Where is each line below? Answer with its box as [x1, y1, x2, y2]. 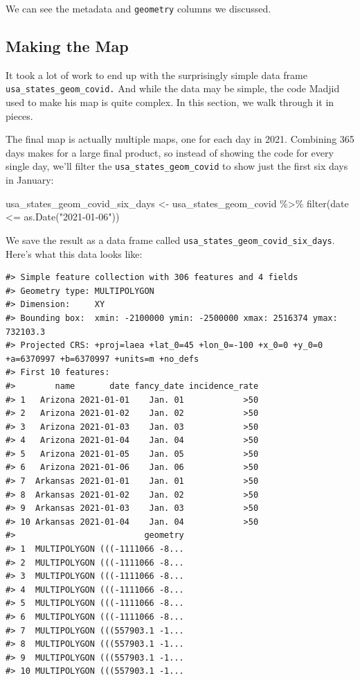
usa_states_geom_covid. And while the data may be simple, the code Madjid [6, 81, 340, 96]
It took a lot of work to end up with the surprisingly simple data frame [6, 67, 307, 82]
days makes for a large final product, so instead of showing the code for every [6, 145, 334, 159]
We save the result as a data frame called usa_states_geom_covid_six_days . [6, 232, 335, 247]
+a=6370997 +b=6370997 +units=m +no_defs [6, 354, 199, 364]
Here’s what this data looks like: [6, 246, 143, 261]
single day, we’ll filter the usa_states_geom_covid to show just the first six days [6, 159, 348, 173]
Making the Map [6, 35, 129, 57]
